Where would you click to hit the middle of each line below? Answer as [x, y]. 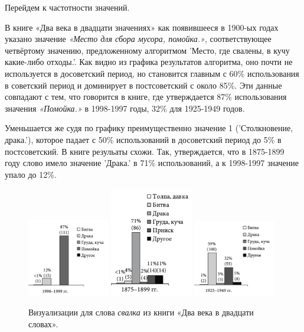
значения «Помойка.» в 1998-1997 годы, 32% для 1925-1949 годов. [125, 108]
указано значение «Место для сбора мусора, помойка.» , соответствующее [138, 39]
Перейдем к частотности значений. [67, 7]
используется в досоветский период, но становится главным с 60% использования [152, 73]
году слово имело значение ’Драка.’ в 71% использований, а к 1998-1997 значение [152, 163]
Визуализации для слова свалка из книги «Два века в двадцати [141, 312]
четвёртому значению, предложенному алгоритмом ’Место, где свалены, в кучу [147, 50]
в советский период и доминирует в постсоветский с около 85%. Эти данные [143, 85]
